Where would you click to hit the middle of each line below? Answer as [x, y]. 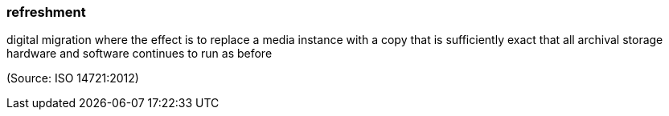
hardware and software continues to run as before [140, 54]
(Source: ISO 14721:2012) [73, 78]
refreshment [46, 12]
